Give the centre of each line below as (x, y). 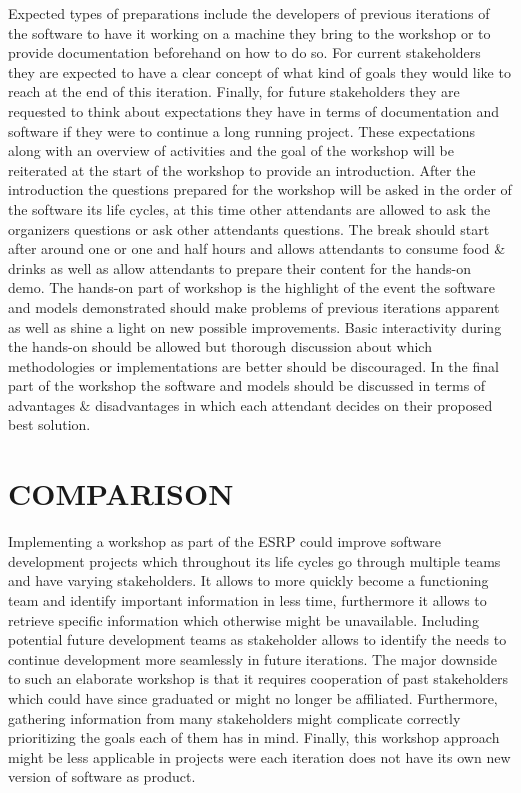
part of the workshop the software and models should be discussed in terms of (247, 385)
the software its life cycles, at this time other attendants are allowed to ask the (249, 208)
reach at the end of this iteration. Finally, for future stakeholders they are (234, 91)
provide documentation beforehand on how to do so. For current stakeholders (244, 52)
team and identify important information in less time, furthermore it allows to (247, 599)
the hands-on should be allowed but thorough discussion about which (220, 346)
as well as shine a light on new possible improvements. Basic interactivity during (255, 326)
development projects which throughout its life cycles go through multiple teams (254, 560)
